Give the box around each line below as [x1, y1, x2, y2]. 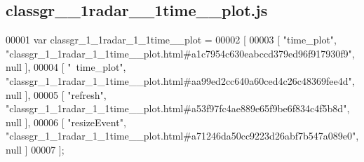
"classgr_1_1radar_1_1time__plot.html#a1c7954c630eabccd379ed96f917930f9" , [6, 46, 355, 60]
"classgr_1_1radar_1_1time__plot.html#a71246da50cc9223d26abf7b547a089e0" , [6, 128, 359, 143]
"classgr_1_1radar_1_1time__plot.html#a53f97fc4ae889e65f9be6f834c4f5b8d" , [6, 101, 350, 116]
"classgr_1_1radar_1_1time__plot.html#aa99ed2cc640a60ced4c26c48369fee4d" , [6, 73, 355, 88]
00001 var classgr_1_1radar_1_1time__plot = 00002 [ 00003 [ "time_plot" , [6, 32, 337, 47]
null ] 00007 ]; [6, 142, 65, 156]
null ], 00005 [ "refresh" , [6, 87, 107, 102]
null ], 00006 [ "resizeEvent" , [6, 114, 126, 129]
